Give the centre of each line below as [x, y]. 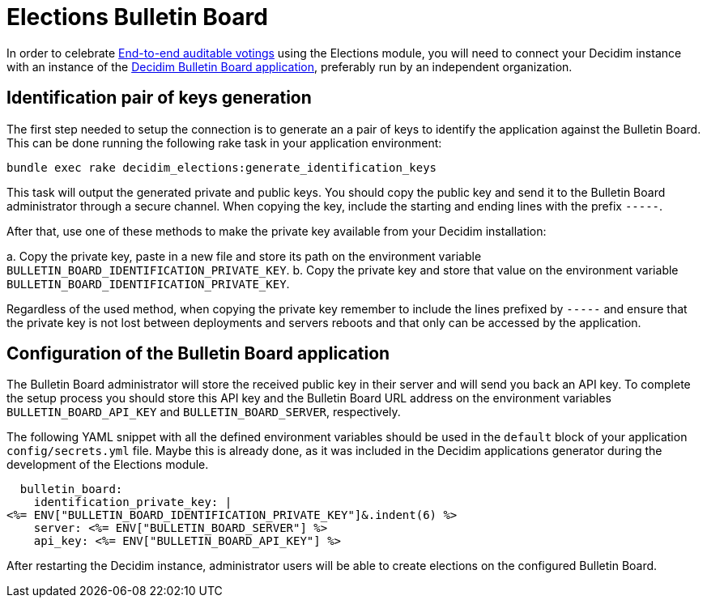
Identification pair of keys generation [159, 98]
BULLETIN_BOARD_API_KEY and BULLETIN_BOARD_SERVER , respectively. [204, 412]
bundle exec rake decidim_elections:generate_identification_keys [222, 167]
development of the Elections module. [108, 465]
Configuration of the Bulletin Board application [198, 354]
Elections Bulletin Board [137, 17]
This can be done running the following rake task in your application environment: [224, 142]
